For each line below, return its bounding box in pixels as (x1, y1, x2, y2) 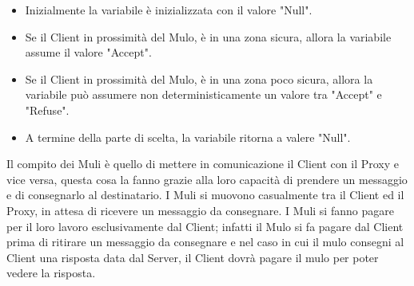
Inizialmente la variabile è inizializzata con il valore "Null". (25, 2, 312, 18)
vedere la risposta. (6, 264, 96, 281)
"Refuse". (25, 101, 70, 118)
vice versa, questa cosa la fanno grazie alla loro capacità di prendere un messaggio (6, 170, 408, 187)
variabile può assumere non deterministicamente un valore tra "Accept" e (25, 86, 382, 103)
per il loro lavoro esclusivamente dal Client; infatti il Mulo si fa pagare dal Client (6, 217, 404, 234)
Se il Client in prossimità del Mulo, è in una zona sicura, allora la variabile (25, 28, 392, 45)
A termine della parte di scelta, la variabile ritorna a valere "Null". (25, 128, 351, 145)
